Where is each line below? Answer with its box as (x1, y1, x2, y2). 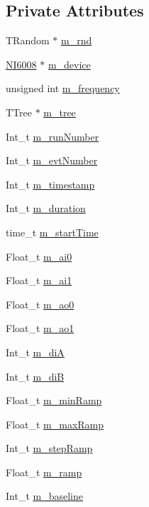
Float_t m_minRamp (6, 393, 102, 408)
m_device (48, 56, 91, 71)
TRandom (6, 33, 50, 48)
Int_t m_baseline (6, 488, 83, 503)
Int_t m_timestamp (6, 176, 95, 191)
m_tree (43, 104, 76, 119)
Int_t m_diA (6, 344, 65, 359)
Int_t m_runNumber (6, 129, 99, 144)
